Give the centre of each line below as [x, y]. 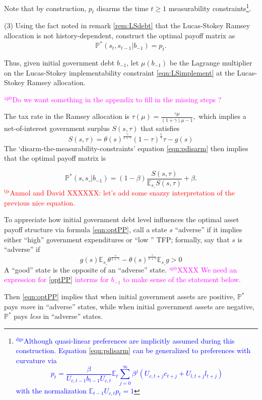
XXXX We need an [207, 269]
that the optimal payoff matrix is [55, 158]
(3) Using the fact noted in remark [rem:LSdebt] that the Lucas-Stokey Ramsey [127, 25]
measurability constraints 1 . [210, 7]
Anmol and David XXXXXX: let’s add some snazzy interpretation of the [122, 193]
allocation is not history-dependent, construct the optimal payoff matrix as [120, 36]
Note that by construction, [45, 8]
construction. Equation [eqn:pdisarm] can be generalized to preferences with [133, 350]
